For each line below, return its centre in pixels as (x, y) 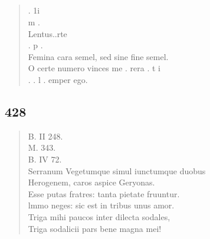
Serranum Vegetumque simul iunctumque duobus (117, 170)
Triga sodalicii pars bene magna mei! (95, 228)
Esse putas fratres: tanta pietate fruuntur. (104, 193)
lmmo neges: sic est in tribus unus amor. (101, 205)
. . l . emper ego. (58, 79)
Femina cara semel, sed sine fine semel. (98, 56)
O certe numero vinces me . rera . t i (94, 68)
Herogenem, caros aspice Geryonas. (91, 182)
